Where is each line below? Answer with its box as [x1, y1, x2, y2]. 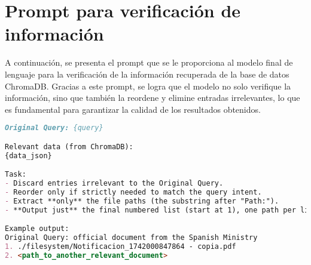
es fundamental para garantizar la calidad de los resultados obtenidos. [5, 103, 261, 115]
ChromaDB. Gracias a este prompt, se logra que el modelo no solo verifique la [5, 79, 291, 92]
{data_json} [5, 151, 52, 160]
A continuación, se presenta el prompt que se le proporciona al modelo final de [5, 56, 293, 69]
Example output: [5, 224, 69, 233]
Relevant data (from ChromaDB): [5, 142, 133, 151]
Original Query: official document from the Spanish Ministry [5, 233, 258, 242]
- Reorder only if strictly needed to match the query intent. [5, 187, 262, 196]
